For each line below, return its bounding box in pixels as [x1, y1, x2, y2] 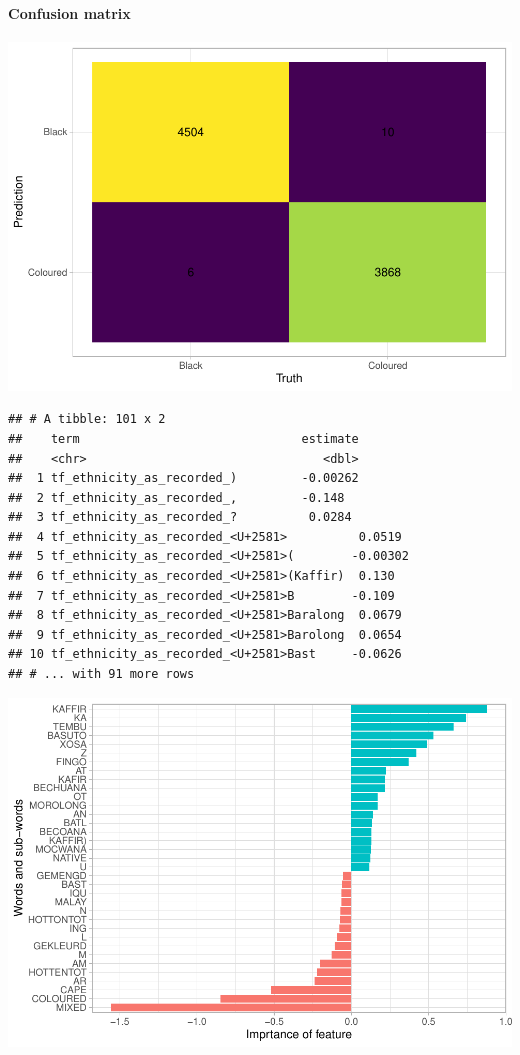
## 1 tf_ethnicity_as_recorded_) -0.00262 [8, 471, 359, 486]
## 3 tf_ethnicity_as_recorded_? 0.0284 [8, 510, 352, 525]
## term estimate [8, 431, 359, 446]
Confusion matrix [8, 2, 131, 23]
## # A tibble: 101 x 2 [8, 412, 166, 427]
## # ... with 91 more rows [8, 667, 195, 682]
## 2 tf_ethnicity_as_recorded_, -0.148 [8, 490, 345, 505]
